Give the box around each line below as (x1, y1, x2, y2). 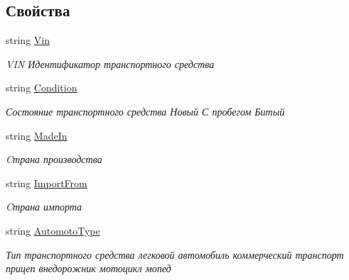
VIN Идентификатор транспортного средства (6, 56, 215, 71)
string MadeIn (6, 128, 68, 142)
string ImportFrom (6, 175, 87, 190)
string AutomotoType (6, 223, 100, 237)
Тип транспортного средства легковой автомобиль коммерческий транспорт (6, 247, 344, 262)
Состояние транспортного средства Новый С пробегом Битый (6, 103, 285, 118)
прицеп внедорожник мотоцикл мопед (6, 261, 171, 276)
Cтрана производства (6, 152, 102, 167)
